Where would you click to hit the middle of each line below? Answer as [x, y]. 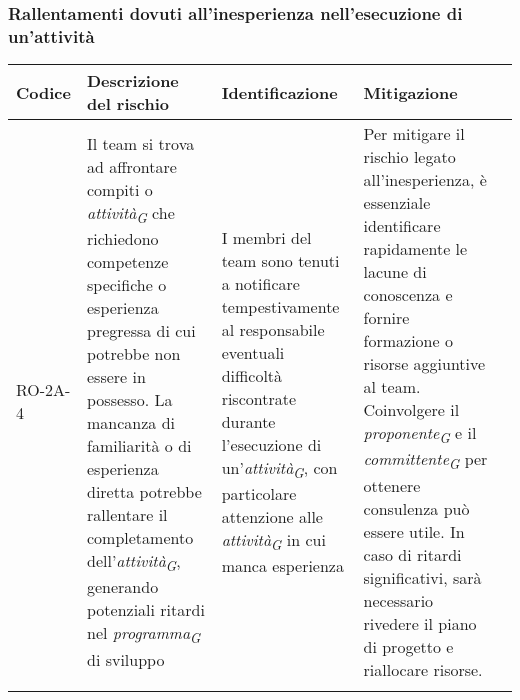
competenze [127, 262]
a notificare [260, 283]
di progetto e [408, 646]
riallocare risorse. [423, 669]
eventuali [253, 352]
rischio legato [409, 157]
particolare [259, 493]
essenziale [397, 203]
